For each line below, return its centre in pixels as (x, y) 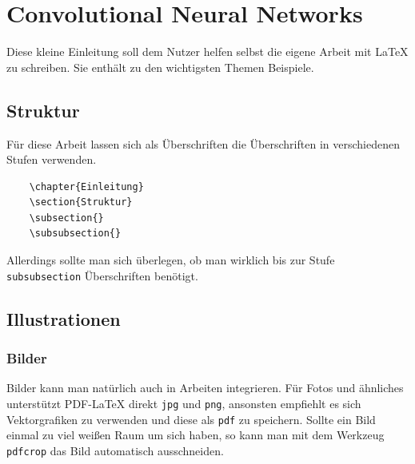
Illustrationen (64, 318)
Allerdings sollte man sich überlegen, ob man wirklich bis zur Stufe (171, 260)
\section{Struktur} (81, 202)
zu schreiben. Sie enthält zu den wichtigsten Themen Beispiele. (160, 67)
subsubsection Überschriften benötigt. (102, 275)
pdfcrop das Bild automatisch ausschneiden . (115, 450)
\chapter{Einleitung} (86, 186)
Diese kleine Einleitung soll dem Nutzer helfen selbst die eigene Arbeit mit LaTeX (207, 52)
